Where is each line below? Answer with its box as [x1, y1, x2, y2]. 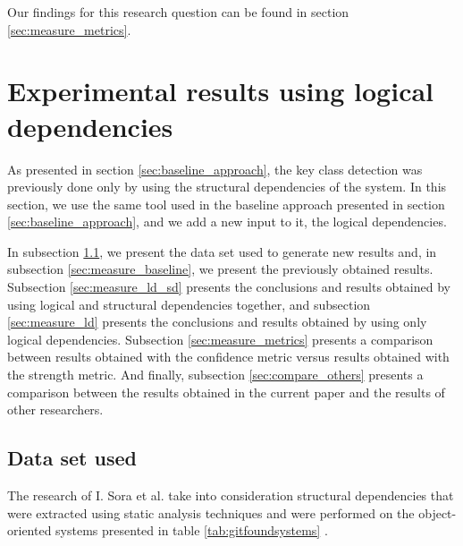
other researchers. [7, 400, 104, 419]
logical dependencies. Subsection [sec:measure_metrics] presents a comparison [7, 329, 434, 348]
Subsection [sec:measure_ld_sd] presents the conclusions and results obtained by [7, 277, 450, 296]
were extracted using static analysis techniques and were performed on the [7, 503, 415, 522]
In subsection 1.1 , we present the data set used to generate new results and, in [7, 242, 437, 260]
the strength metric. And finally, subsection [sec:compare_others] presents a [7, 365, 424, 384]
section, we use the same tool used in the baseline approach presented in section [7, 194, 445, 213]
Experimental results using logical [7, 73, 434, 109]
